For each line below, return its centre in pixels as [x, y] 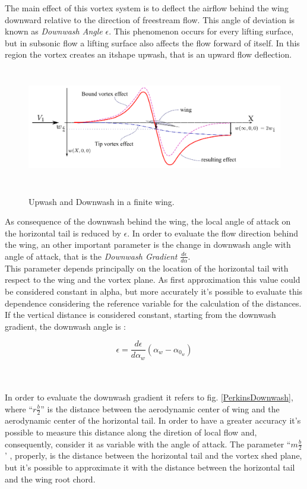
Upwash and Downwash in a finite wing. [102, 201]
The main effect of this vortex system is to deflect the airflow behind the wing [147, 8]
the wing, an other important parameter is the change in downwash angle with [148, 244]
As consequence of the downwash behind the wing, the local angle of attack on [148, 221]
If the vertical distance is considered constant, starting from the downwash [140, 315]
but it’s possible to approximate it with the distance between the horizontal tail [150, 467]
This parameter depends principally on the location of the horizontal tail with [147, 268]
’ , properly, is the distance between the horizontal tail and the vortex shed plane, [153, 455]
